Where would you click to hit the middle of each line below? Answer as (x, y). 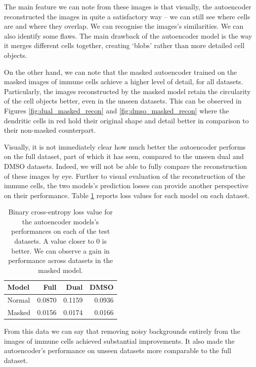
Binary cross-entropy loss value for (60, 212)
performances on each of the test (61, 231)
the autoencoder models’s (61, 221)
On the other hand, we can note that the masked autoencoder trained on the (121, 72)
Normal (19, 300)
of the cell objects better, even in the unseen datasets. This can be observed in (123, 101)
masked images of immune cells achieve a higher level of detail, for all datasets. (124, 81)
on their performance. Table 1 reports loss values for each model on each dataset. (127, 195)
